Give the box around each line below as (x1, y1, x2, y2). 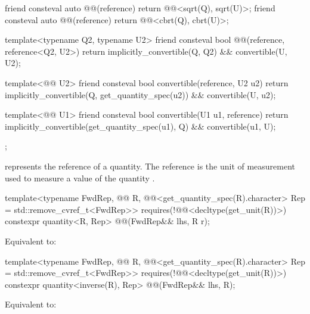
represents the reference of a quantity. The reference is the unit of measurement (5, 159, 296, 172)
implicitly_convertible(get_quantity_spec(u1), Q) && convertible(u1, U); (5, 120, 276, 132)
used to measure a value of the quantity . (5, 171, 155, 184)
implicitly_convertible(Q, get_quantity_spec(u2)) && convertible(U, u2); (5, 88, 276, 101)
